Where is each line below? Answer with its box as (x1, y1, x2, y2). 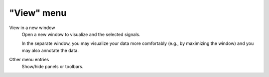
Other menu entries (9, 57, 49, 63)
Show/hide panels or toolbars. (21, 63, 84, 69)
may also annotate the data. (21, 47, 79, 53)
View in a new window (9, 25, 55, 31)
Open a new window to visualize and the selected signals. (21, 31, 140, 37)
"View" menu (9, 7, 67, 18)
